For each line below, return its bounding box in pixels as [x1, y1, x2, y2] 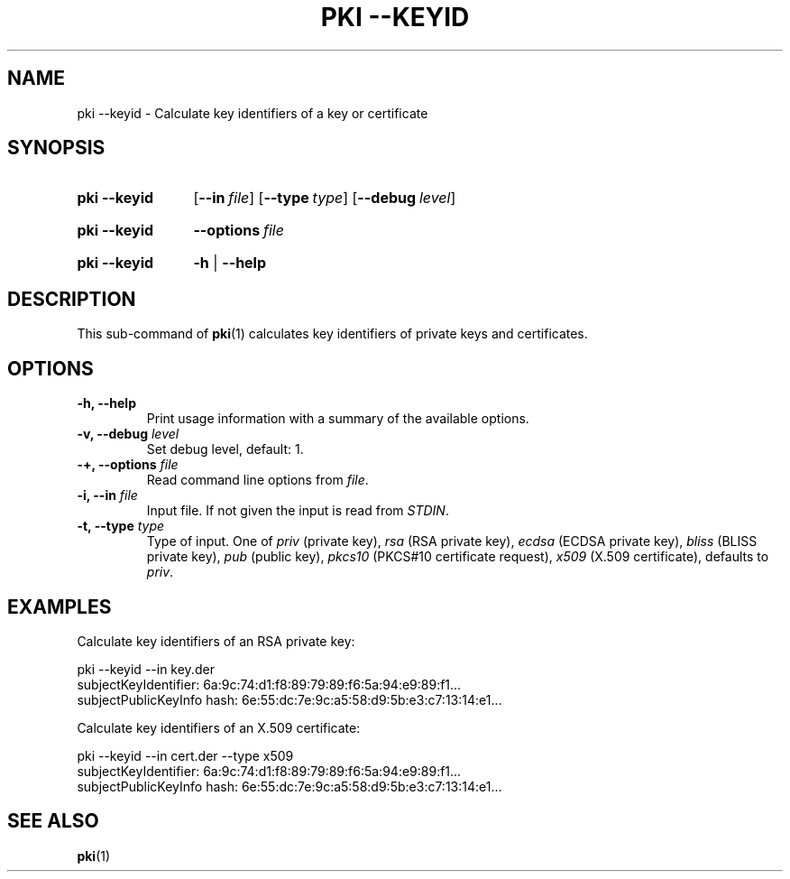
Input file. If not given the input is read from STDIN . [146, 503, 449, 519]
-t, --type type [77, 518, 165, 534]
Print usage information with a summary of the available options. [146, 411, 529, 427]
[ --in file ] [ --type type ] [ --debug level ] [193, 189, 456, 208]
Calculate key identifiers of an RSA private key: [77, 633, 355, 649]
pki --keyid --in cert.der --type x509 [77, 747, 294, 763]
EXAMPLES [7, 595, 112, 618]
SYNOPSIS [7, 136, 106, 160]
